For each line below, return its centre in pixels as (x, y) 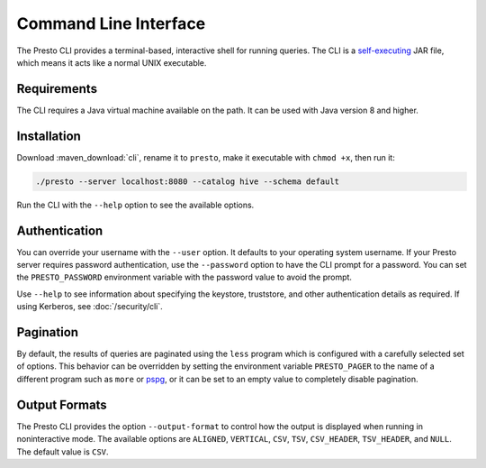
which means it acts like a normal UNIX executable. (112, 62)
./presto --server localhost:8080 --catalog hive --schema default (188, 181)
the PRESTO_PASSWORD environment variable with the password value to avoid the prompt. (184, 277)
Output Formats (62, 404)
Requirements (57, 89)
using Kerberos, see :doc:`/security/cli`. (90, 307)
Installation (49, 136)
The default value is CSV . (63, 452)
